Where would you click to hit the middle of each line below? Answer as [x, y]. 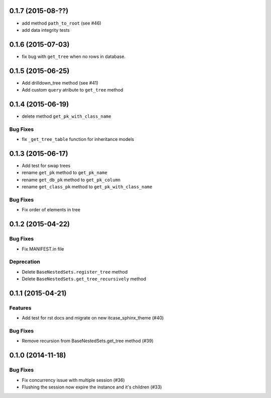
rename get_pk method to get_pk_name [64, 173]
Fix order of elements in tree [51, 210]
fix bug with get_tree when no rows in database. [74, 56]
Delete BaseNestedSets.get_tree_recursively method [84, 279]
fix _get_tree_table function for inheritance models [78, 139]
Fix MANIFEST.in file [43, 249]
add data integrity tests [46, 30]
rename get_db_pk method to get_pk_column [71, 180]
